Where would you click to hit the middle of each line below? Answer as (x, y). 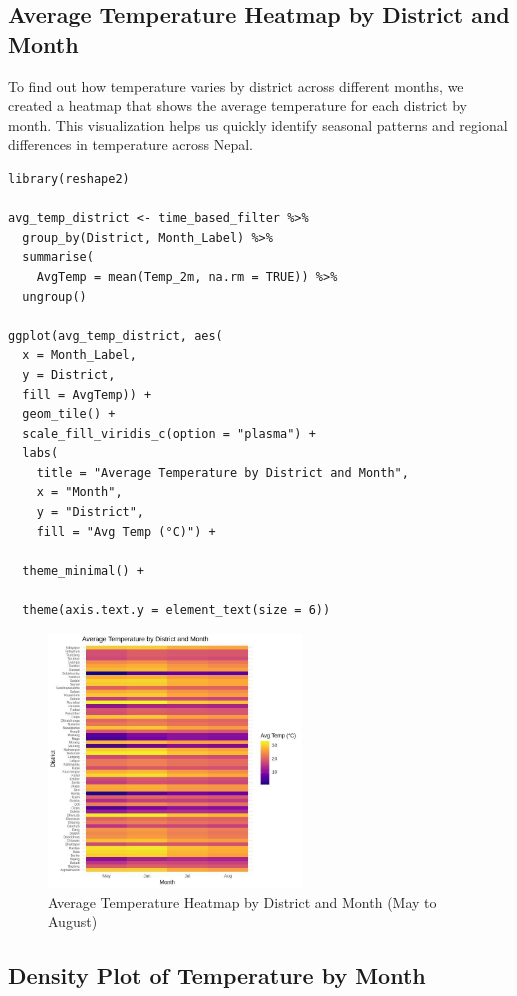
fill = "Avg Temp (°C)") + (126, 531)
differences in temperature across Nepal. (130, 144)
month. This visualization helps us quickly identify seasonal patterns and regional (258, 124)
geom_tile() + (69, 414)
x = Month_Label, (79, 355)
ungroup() (54, 296)
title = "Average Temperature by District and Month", (222, 472)
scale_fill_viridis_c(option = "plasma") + (169, 433)
